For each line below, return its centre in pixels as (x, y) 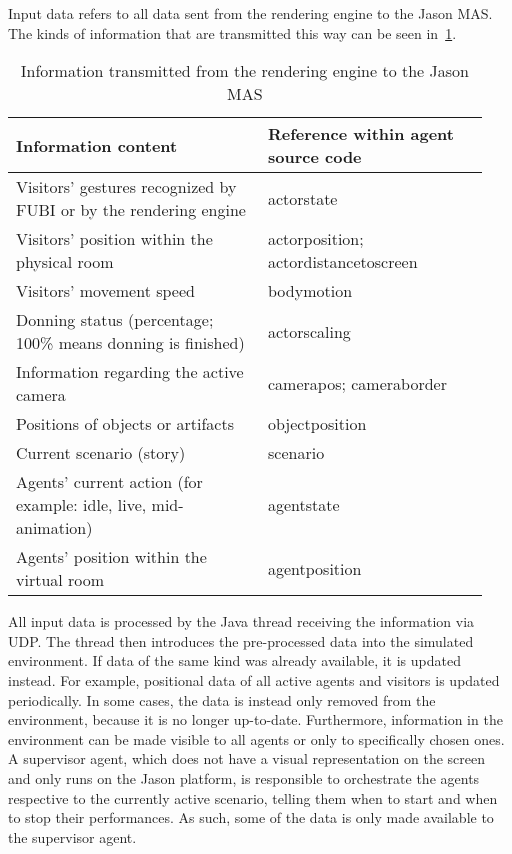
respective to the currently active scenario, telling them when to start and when (253, 797)
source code (315, 157)
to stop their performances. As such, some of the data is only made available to (251, 817)
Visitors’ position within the (114, 239)
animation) (54, 528)
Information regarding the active (130, 372)
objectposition (317, 424)
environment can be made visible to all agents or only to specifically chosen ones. (256, 738)
